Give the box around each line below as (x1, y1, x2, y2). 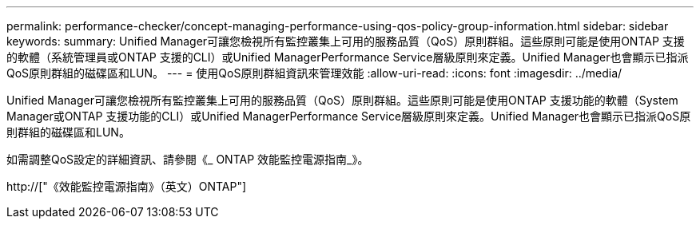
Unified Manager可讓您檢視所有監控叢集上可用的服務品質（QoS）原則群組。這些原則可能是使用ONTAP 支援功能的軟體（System (6, 93, 678, 107)
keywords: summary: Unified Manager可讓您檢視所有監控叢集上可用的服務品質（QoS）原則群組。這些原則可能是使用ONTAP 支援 (6, 34, 685, 48)
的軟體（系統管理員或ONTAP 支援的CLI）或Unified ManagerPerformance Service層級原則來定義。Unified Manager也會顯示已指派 (6, 50, 689, 64)
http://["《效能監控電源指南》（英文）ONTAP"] (6, 180, 247, 193)
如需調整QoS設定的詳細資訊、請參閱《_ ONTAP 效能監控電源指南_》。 (6, 152, 369, 166)
